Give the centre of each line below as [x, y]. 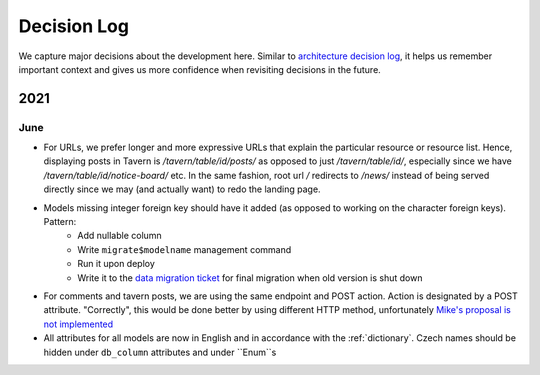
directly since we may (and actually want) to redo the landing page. [182, 189]
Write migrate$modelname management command [184, 249]
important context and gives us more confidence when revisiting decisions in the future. [200, 69]
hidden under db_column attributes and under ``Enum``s [160, 352]
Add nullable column [119, 236]
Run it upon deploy [116, 264]
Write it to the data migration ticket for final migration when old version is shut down [250, 277]
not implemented [78, 324]
